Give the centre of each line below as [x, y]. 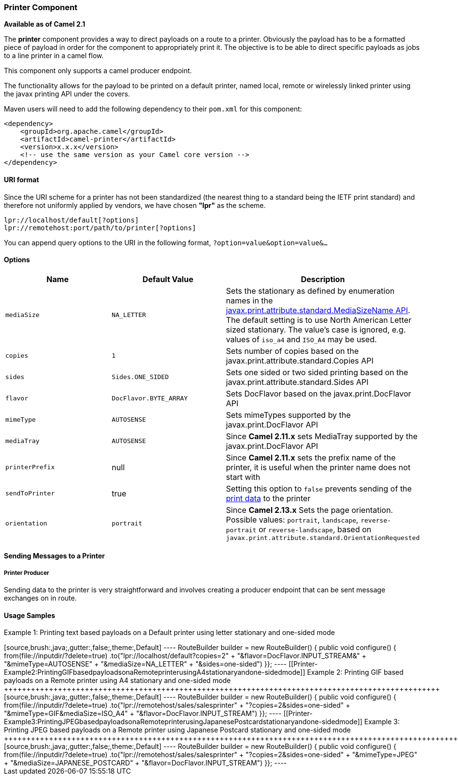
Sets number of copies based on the [292, 351]
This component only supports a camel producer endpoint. [98, 71]
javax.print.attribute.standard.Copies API [300, 360]
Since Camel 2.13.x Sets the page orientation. [309, 510]
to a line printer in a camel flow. [54, 56]
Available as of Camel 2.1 [45, 24]
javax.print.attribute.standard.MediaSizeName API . [318, 310]
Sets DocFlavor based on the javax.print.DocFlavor [319, 393]
